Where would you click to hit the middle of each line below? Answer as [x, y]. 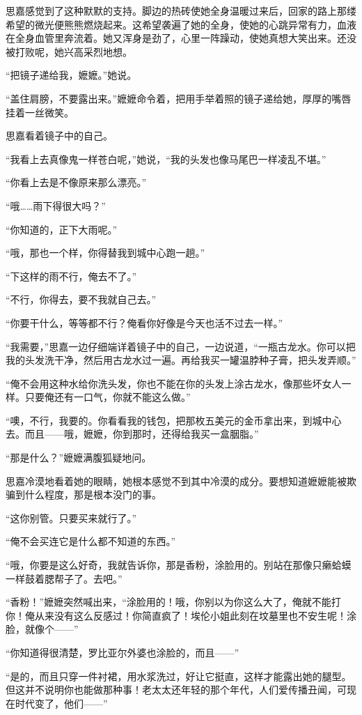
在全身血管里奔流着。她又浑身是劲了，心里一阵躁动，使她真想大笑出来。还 [176, 38]
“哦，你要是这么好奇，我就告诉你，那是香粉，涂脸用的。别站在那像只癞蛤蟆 [179, 565]
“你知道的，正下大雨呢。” [62, 229]
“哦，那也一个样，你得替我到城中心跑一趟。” [105, 253]
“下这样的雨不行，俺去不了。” [71, 276]
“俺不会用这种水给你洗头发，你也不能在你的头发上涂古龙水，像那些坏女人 [174, 383]
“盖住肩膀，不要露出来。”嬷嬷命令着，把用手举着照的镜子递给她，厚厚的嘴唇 [179, 98]
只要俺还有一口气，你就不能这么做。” [108, 397]
